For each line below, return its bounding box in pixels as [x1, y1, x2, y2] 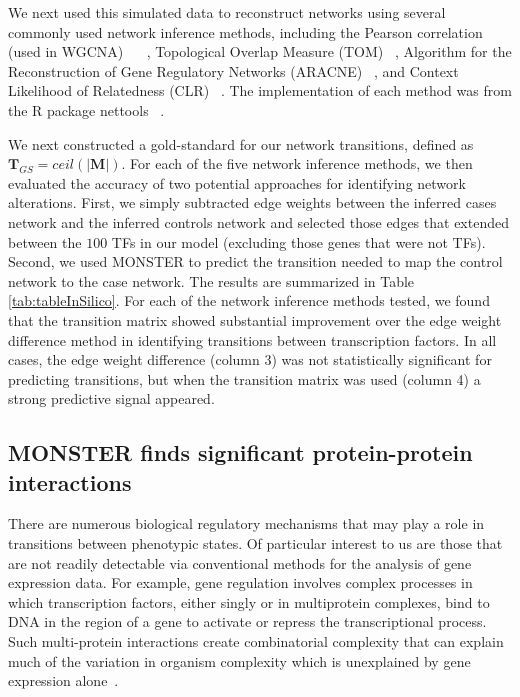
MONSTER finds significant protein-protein [8, 437, 473, 468]
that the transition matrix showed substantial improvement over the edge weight [8, 309, 502, 330]
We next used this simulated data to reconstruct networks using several [8, 2, 446, 22]
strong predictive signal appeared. [8, 388, 215, 409]
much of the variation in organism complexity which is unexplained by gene [8, 650, 471, 671]
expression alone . [8, 670, 119, 691]
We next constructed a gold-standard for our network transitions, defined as [8, 133, 474, 154]
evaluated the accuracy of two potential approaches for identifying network [8, 172, 466, 193]
